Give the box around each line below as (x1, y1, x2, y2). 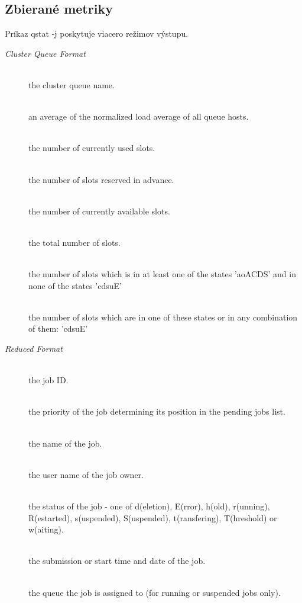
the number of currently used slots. (28, 142, 155, 154)
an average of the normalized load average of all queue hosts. (28, 110, 249, 123)
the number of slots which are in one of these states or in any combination (28, 310, 298, 323)
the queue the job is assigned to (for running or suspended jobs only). (28, 586, 281, 598)
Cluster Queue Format (5, 47, 86, 59)
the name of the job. (28, 437, 102, 449)
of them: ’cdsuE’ (28, 322, 88, 335)
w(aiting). (28, 523, 64, 535)
